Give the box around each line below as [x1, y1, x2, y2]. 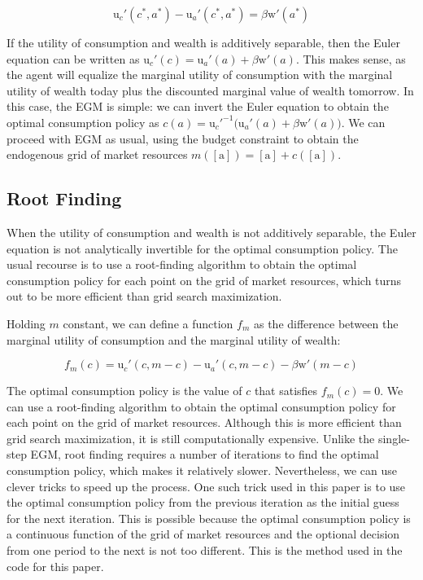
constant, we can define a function [63, 314, 233, 332]
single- [377, 429, 410, 446]
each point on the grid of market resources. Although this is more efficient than [7, 414, 402, 431]
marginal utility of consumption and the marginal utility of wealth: [7, 331, 341, 348]
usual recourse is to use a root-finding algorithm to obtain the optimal [7, 256, 357, 273]
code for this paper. [7, 557, 104, 574]
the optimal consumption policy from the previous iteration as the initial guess [7, 494, 399, 511]
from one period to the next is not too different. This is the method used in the [7, 542, 403, 559]
